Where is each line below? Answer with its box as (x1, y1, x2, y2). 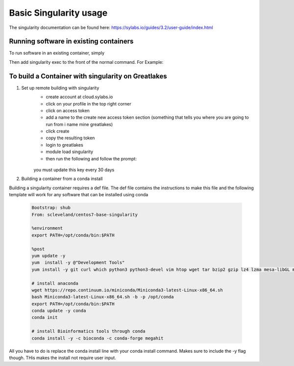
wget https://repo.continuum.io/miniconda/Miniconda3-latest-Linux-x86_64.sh (31, 287, 223, 293)
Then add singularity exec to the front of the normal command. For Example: (9, 59, 164, 65)
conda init (31, 314, 58, 320)
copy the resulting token (46, 135, 95, 141)
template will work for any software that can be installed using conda (9, 192, 148, 198)
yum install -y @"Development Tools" (31, 260, 125, 265)
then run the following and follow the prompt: (46, 156, 137, 161)
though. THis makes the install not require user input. (9, 355, 116, 361)
